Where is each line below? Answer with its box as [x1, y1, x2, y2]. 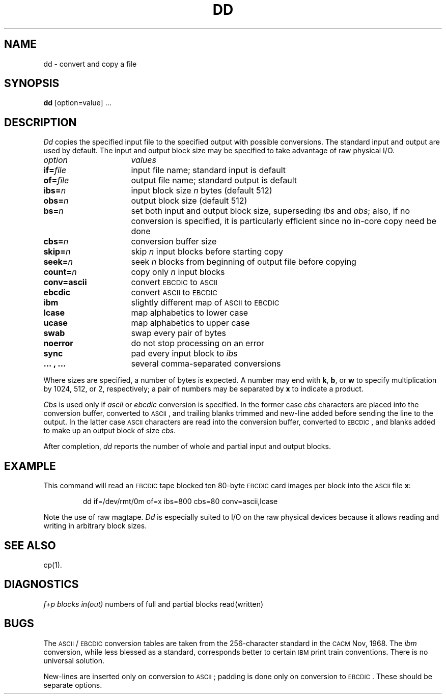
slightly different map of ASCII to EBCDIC [131, 297, 280, 308]
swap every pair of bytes [131, 328, 226, 339]
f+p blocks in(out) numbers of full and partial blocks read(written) [43, 599, 264, 608]
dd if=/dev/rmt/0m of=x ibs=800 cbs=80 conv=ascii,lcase [82, 497, 278, 506]
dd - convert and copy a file [43, 59, 137, 68]
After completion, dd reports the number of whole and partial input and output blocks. [43, 442, 331, 451]
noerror [43, 338, 73, 349]
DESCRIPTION [4, 116, 77, 129]
